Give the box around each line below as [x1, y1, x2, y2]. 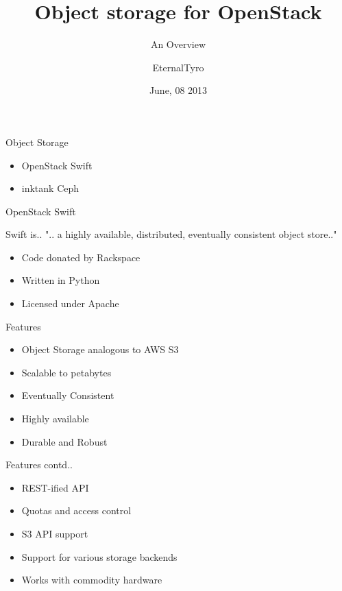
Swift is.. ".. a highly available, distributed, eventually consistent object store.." [5, 227, 337, 241]
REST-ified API [21, 480, 89, 494]
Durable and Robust [21, 434, 108, 448]
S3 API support [21, 527, 88, 540]
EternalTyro [152, 60, 204, 74]
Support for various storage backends [21, 549, 178, 564]
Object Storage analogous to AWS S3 [21, 342, 179, 357]
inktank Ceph [21, 181, 80, 195]
